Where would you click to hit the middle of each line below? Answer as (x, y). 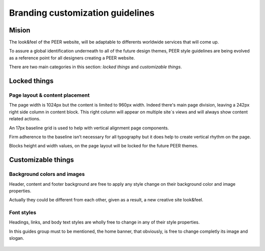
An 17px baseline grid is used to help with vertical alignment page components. (89, 128)
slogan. (16, 238)
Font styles (23, 213)
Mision (20, 30)
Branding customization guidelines (82, 13)
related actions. (25, 119)
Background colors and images (47, 174)
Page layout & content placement (49, 95)
